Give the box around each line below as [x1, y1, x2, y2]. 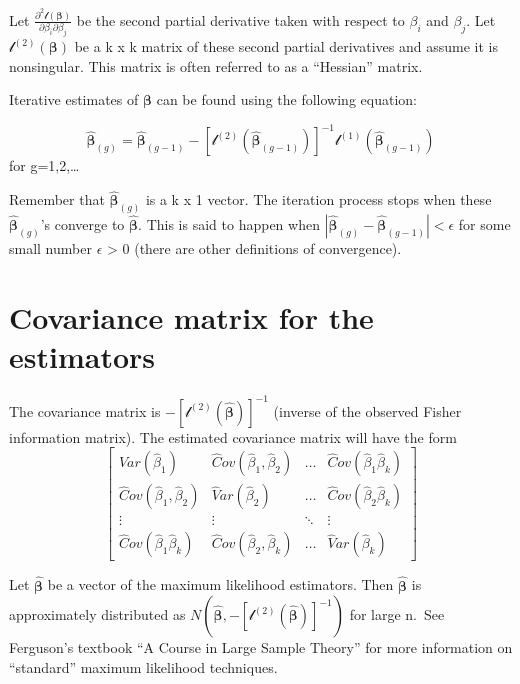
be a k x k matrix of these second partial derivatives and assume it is [74, 36, 498, 57]
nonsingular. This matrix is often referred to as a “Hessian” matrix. [9, 55, 423, 76]
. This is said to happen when [138, 214, 320, 235]
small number [9, 238, 92, 259]
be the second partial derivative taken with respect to [76, 9, 405, 30]
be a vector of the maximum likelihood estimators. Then [47, 574, 394, 595]
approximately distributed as [9, 604, 186, 625]
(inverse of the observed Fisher [273, 400, 462, 421]
